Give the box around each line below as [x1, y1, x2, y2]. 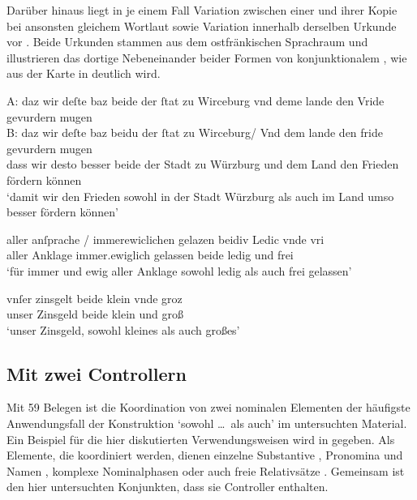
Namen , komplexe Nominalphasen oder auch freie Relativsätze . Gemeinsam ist [6, 462, 405, 479]
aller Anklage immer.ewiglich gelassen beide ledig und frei [6, 246, 294, 263]
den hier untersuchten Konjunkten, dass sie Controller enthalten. [6, 478, 329, 495]
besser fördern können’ [6, 203, 118, 220]
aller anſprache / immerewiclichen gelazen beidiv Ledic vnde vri [6, 230, 325, 247]
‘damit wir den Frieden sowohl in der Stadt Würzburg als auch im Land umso [6, 187, 394, 204]
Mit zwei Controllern [6, 361, 187, 386]
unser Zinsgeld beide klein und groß [6, 306, 184, 323]
